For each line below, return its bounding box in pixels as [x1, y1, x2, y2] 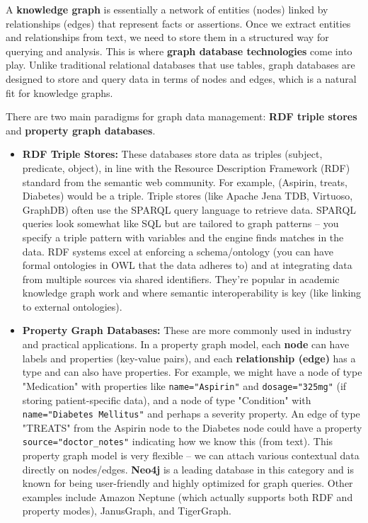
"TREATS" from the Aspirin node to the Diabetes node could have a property [22, 420, 362, 435]
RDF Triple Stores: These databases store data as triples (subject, [22, 146, 323, 161]
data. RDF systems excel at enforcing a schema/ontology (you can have [22, 243, 333, 258]
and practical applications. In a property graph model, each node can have [22, 337, 350, 352]
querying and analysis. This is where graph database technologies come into [6, 43, 352, 58]
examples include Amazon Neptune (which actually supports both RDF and [22, 489, 353, 504]
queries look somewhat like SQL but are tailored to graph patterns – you [22, 216, 339, 231]
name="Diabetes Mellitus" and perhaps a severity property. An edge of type [22, 406, 360, 421]
